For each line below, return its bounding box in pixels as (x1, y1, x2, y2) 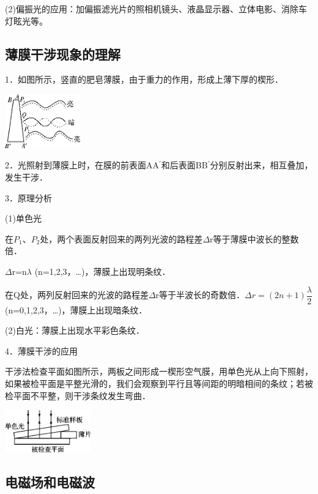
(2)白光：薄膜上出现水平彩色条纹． (5, 324, 144, 337)
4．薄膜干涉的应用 (5, 344, 78, 357)
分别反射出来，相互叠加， (210, 159, 313, 171)
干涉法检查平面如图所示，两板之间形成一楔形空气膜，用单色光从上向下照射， (5, 365, 313, 378)
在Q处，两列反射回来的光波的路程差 (5, 288, 149, 301)
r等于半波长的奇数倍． (155, 288, 245, 301)
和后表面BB (161, 159, 208, 171)
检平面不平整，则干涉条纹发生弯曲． (5, 389, 150, 402)
